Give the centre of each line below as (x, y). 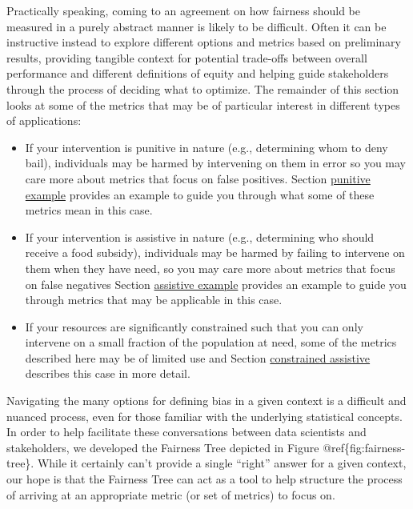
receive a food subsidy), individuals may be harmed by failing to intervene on (215, 252)
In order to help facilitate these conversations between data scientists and (186, 432)
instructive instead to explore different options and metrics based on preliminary (204, 42)
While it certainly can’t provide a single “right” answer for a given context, (222, 463)
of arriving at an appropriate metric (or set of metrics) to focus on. (171, 494)
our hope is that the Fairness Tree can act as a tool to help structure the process (204, 479)
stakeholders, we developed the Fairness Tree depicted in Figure (163, 447)
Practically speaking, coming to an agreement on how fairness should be (184, 10)
